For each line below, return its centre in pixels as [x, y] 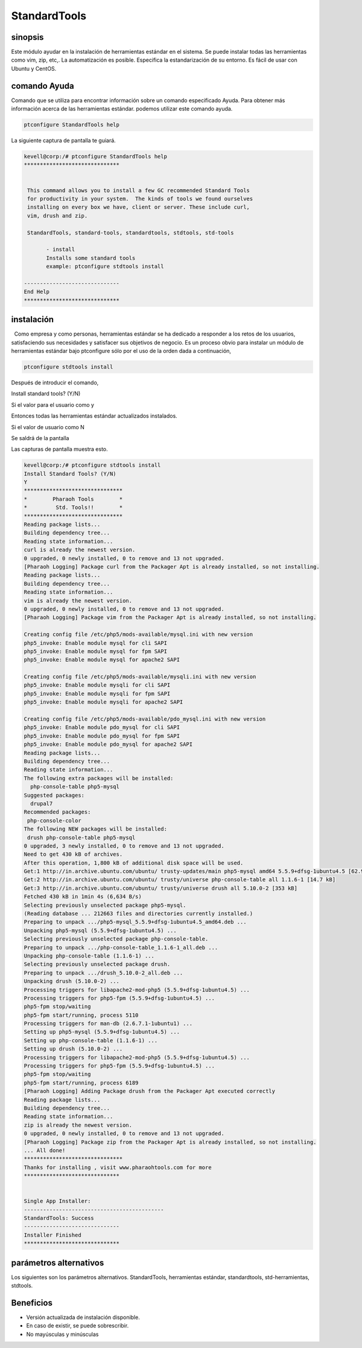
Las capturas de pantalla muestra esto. [59, 449]
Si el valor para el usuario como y [53, 404]
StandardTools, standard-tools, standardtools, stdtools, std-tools [131, 232]
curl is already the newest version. [80, 550]
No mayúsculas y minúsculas [62, 1334]
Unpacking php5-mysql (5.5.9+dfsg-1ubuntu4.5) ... [100, 930]
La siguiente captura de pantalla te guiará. [63, 141]
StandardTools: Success [59, 1218]
